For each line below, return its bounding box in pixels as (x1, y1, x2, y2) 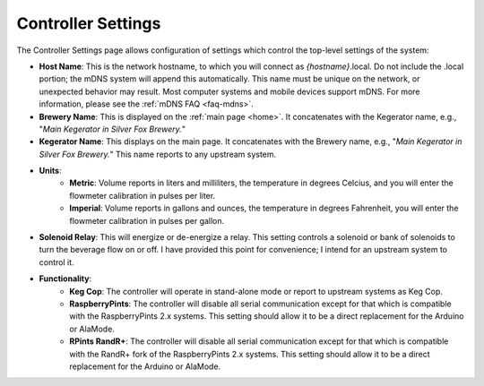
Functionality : (39, 273, 92, 284)
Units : (39, 166, 62, 176)
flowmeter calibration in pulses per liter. (69, 190, 215, 201)
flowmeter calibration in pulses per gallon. (69, 215, 225, 226)
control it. (39, 256, 75, 268)
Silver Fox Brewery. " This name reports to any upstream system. (39, 149, 277, 159)
